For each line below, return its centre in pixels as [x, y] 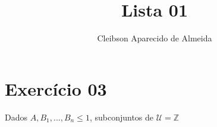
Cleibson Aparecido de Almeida [155, 38]
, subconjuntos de [122, 117]
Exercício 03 [56, 88]
